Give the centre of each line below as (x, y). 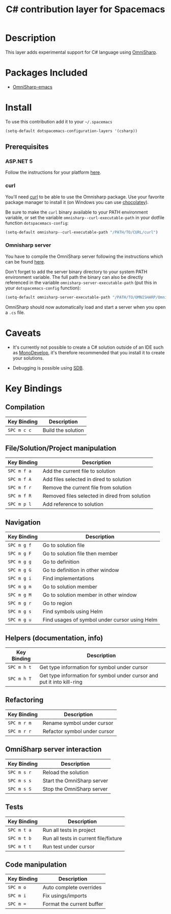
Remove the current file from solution (87, 488)
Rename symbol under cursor (78, 723)
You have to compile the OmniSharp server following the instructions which (84, 256)
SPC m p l (20, 504)
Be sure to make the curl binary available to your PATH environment (77, 212)
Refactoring (24, 700)
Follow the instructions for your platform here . (53, 172)
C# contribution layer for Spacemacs (85, 9)
